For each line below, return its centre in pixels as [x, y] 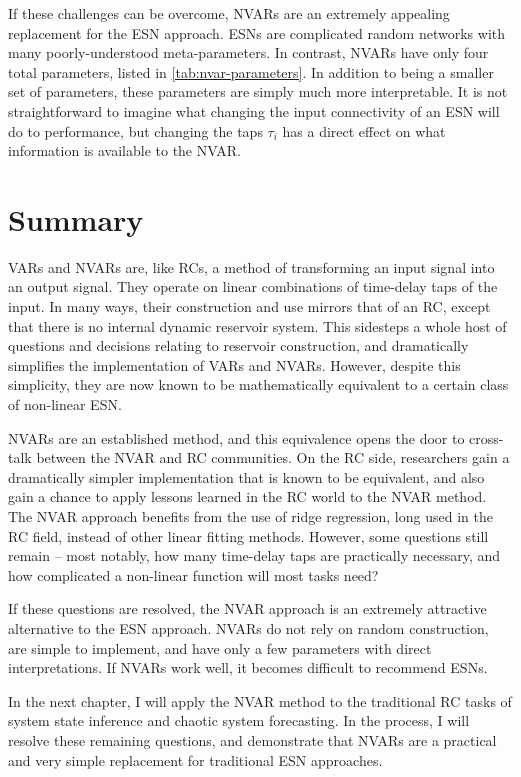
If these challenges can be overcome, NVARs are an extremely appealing [229, 13]
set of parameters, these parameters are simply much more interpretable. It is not [258, 91]
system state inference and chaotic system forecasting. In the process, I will [239, 720]
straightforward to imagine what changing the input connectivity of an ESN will [254, 110]
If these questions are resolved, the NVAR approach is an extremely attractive [247, 608]
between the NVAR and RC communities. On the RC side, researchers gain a [273, 457]
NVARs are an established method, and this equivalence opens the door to [236, 437]
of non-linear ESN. [65, 404]
